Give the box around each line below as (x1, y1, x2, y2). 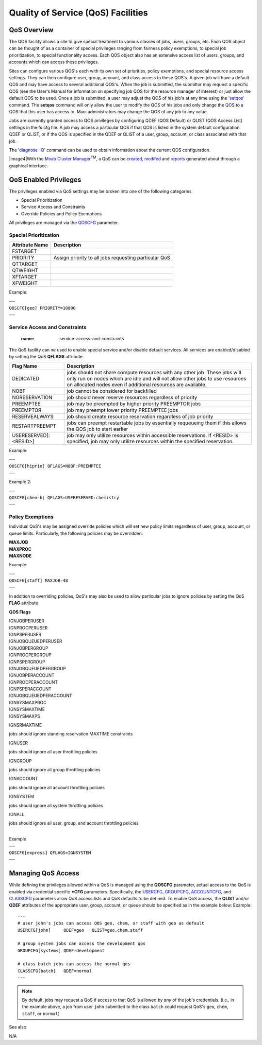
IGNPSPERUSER (9, 631, 41, 637)
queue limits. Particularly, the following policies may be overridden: (9, 530, 143, 536)
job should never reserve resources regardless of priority (66, 394, 197, 401)
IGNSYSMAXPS (9, 713, 40, 719)
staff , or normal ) (22, 1010, 60, 1016)
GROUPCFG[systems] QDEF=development (17, 948, 105, 953)
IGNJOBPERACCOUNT (9, 672, 55, 678)
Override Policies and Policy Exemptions (21, 210, 102, 216)
